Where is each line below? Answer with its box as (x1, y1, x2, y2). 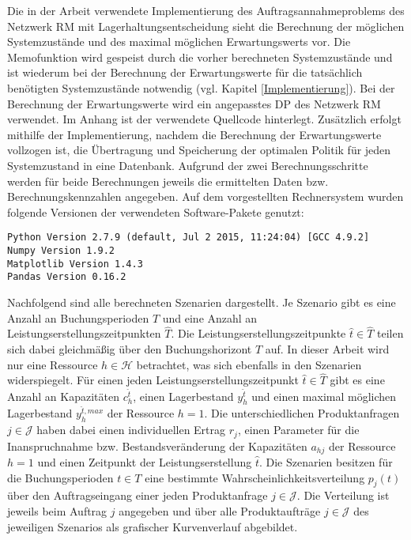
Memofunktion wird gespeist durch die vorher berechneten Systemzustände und (7, 48, 393, 65)
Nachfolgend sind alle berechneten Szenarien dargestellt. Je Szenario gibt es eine (7, 293, 396, 310)
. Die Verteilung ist (296, 487, 390, 504)
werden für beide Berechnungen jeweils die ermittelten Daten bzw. (7, 172, 329, 189)
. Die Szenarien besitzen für (258, 454, 393, 470)
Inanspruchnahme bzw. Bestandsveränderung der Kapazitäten (7, 437, 307, 454)
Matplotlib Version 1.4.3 (7, 258, 143, 270)
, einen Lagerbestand (133, 387, 234, 404)
